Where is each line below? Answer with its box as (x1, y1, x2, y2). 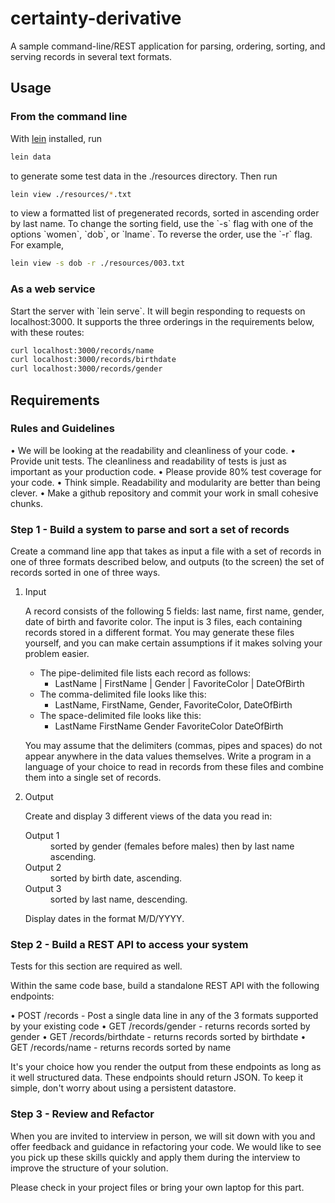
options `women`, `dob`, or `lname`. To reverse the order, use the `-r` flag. (10, 228, 313, 241)
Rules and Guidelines (10, 422, 115, 436)
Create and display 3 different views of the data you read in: (24, 810, 273, 822)
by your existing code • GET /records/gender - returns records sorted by (10, 1020, 311, 1032)
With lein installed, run (10, 132, 103, 144)
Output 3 (24, 883, 62, 895)
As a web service (10, 282, 96, 296)
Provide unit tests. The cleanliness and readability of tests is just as (10, 455, 287, 467)
